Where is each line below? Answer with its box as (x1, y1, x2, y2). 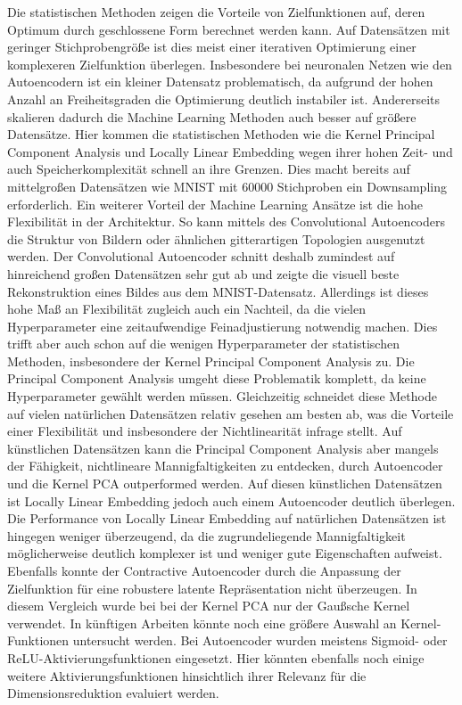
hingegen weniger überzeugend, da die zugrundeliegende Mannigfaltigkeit (7, 526, 406, 545)
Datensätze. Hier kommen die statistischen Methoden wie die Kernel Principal (7, 125, 435, 143)
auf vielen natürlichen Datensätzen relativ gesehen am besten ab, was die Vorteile (7, 404, 454, 422)
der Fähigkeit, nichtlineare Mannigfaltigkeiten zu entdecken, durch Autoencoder (7, 456, 443, 475)
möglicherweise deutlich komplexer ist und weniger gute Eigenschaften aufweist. (7, 544, 442, 562)
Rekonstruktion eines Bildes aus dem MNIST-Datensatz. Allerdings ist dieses (7, 282, 429, 300)
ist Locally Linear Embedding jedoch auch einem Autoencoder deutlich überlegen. (7, 491, 456, 510)
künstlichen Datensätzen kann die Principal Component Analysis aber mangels (7, 439, 439, 457)
